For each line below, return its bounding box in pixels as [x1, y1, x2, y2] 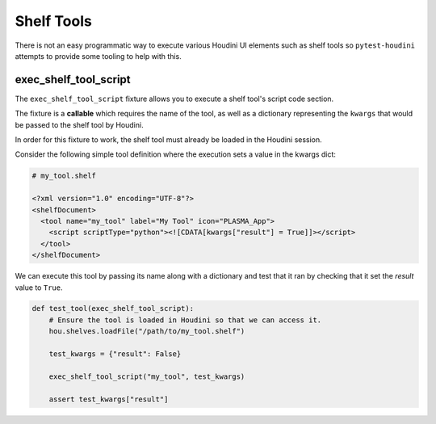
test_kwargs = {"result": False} [48, 350, 182, 359]
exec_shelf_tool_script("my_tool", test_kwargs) [48, 372, 245, 381]
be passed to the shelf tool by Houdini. [15, 120, 145, 129]
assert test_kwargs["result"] [48, 394, 169, 404]
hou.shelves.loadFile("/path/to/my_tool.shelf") [48, 327, 245, 336]
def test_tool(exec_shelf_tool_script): [31, 304, 194, 313]
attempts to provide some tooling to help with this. [15, 51, 182, 61]
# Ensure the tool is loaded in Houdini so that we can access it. [48, 315, 322, 325]
